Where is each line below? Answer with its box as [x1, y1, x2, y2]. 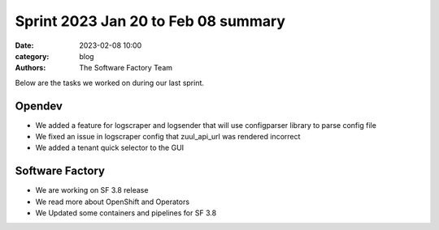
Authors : [15, 63, 46, 73]
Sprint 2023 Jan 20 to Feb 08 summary [15, 12, 286, 30]
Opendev [15, 99, 63, 113]
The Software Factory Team [79, 63, 173, 73]
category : [15, 51, 50, 61]
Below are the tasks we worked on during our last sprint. [15, 78, 205, 87]
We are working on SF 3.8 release [35, 185, 149, 195]
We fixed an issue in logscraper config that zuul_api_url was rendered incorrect [35, 132, 301, 142]
